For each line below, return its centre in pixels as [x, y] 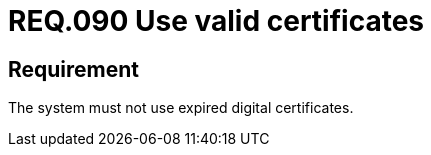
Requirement [74, 69]
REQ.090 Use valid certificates [216, 21]
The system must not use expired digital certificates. [181, 108]
